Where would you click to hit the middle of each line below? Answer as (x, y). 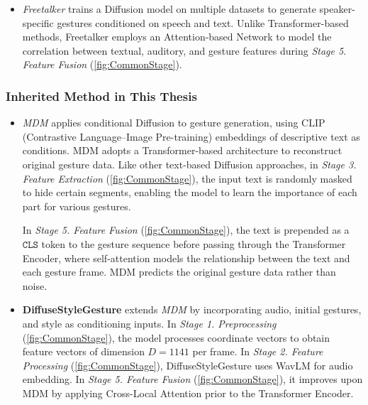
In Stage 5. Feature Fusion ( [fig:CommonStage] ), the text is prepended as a (186, 230)
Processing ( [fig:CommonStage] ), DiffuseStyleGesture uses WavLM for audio (188, 365)
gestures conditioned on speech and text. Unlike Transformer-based (203, 22)
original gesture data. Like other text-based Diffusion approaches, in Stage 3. (189, 164)
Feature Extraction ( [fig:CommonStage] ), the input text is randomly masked (187, 178)
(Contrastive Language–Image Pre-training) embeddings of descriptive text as (191, 136)
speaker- (337, 9)
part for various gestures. (77, 206)
